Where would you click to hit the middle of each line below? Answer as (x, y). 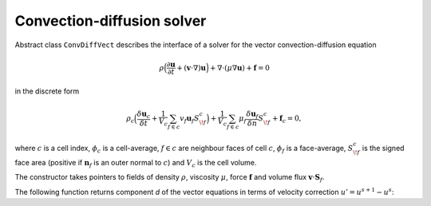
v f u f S (190, 119)
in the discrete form (47, 91)
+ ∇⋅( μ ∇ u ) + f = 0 (240, 67)
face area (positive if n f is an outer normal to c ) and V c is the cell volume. (136, 164)
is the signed (383, 149)
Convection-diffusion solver (111, 21)
